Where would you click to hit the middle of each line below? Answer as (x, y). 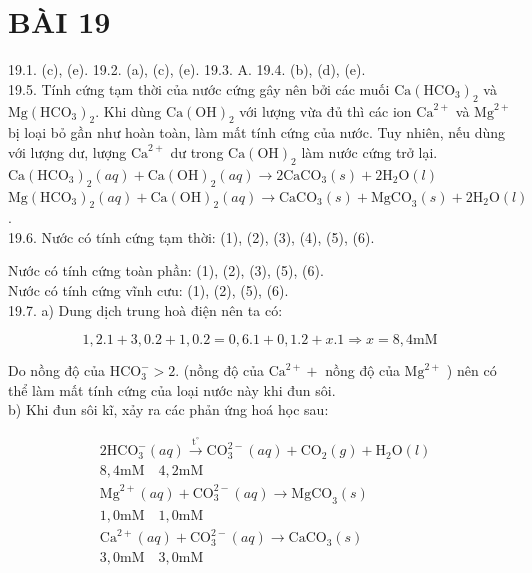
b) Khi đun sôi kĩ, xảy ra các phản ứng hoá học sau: (168, 409)
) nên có (471, 370)
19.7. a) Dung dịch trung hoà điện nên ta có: (145, 309)
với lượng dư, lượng (67, 151)
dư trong (197, 151)
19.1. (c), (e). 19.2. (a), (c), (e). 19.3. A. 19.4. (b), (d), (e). (187, 69)
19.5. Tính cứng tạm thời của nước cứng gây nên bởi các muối (199, 88)
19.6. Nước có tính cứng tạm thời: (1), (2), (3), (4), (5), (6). (191, 236)
